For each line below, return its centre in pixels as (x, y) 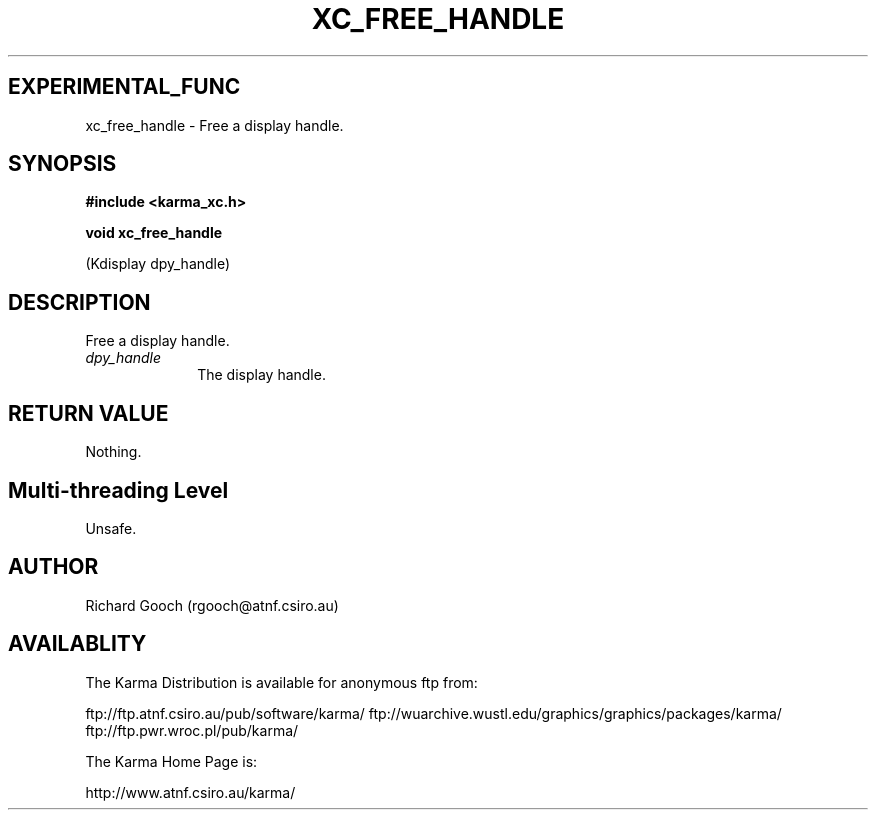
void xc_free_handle (154, 233)
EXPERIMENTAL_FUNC (124, 87)
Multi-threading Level (118, 490)
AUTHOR (53, 567)
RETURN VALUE (88, 413)
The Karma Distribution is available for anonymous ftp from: (281, 682)
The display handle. (261, 375)
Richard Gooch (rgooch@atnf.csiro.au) (212, 605)
